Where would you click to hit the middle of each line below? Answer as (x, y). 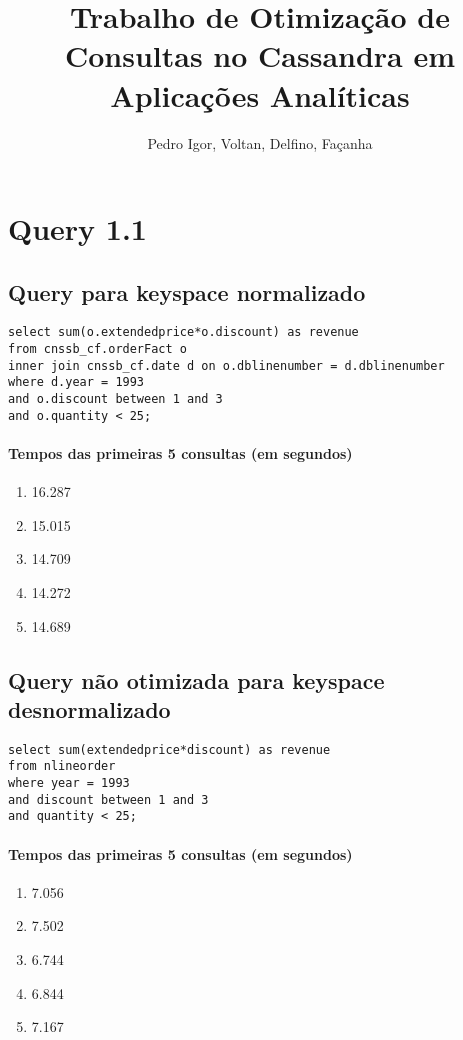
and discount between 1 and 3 (108, 799)
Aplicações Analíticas (260, 94)
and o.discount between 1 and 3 (115, 399)
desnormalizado (89, 708)
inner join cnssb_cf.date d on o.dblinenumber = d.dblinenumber (226, 365)
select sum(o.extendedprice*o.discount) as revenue (183, 332)
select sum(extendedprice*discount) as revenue (169, 749)
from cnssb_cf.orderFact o (97, 349)
